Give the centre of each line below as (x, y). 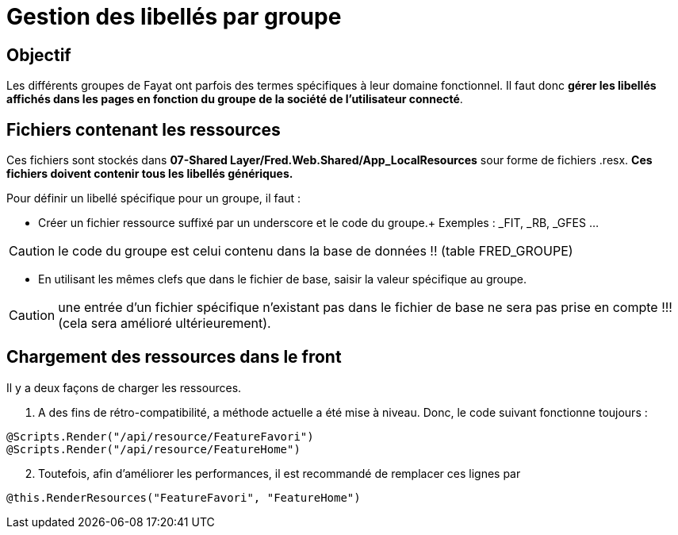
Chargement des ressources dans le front (174, 357)
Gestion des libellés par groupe (174, 17)
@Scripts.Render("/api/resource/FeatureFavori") (160, 436)
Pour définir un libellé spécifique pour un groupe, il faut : (154, 198)
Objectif (39, 55)
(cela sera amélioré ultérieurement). (165, 323)
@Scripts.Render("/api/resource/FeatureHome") (153, 449)
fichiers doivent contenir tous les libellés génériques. (150, 174)
